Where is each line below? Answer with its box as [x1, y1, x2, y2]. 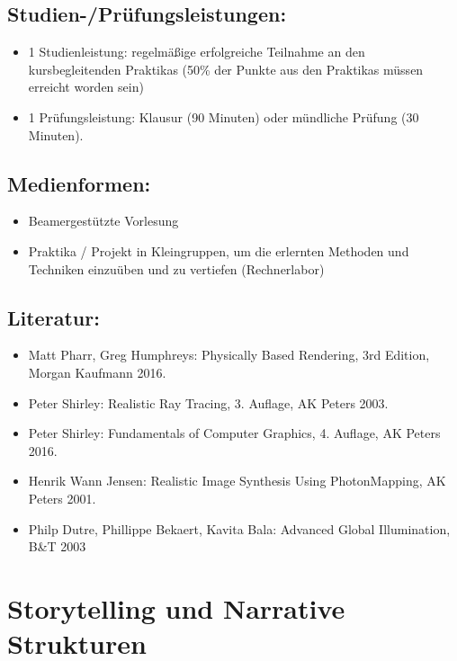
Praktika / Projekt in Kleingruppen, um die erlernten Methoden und [28, 241, 409, 260]
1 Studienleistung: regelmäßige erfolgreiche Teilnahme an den [28, 42, 365, 61]
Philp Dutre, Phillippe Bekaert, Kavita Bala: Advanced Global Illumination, [28, 519, 451, 538]
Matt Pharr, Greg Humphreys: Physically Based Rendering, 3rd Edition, [28, 345, 430, 364]
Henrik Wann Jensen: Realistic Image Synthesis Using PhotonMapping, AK [28, 471, 446, 490]
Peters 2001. [28, 488, 96, 507]
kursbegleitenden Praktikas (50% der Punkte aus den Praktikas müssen [28, 59, 424, 78]
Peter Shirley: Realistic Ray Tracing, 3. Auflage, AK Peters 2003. [28, 393, 389, 412]
